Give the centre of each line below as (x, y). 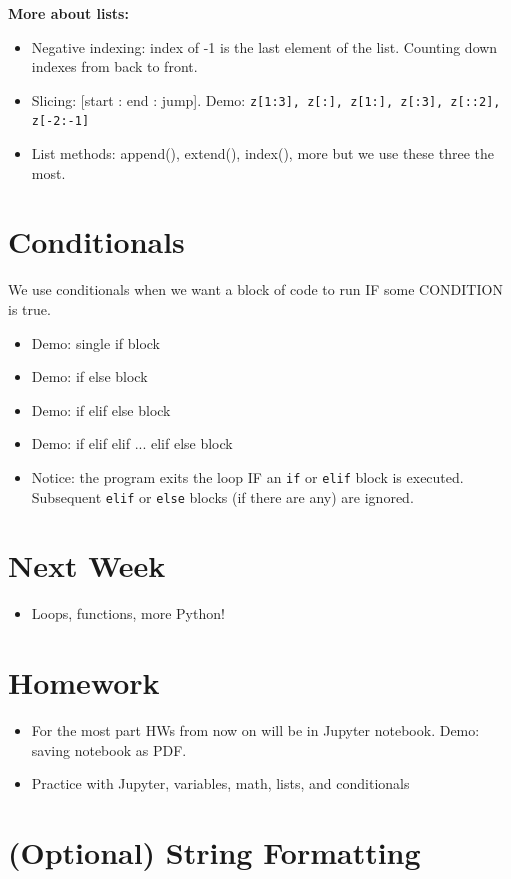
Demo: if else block (89, 376)
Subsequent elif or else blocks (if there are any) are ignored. (222, 496)
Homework (84, 682)
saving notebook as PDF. (109, 749)
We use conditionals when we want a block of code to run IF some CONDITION (255, 289)
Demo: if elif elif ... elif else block (132, 443)
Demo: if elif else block (101, 409)
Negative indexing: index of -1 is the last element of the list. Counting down (264, 46)
